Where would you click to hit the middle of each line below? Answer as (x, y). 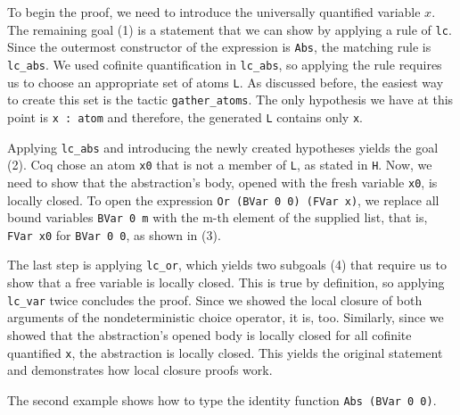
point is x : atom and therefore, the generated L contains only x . (185, 116)
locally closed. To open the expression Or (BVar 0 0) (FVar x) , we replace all (223, 199)
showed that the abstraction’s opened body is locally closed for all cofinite (209, 334)
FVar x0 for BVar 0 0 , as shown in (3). (114, 234)
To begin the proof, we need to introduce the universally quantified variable (214, 12)
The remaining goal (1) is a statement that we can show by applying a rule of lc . (230, 29)
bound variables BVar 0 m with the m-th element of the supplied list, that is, (218, 217)
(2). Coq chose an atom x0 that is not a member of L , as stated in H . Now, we (220, 165)
